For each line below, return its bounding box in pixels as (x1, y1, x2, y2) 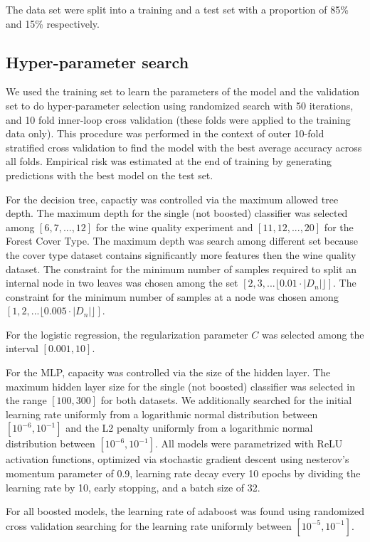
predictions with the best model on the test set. (6, 167, 213, 182)
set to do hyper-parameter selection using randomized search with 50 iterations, (6, 97, 354, 112)
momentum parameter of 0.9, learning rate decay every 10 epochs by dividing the (6, 466, 361, 481)
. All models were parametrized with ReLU (154, 436, 343, 451)
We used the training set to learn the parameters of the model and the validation (6, 84, 359, 99)
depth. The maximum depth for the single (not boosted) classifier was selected (6, 206, 348, 220)
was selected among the (261, 326, 364, 341)
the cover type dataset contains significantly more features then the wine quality (6, 247, 356, 262)
